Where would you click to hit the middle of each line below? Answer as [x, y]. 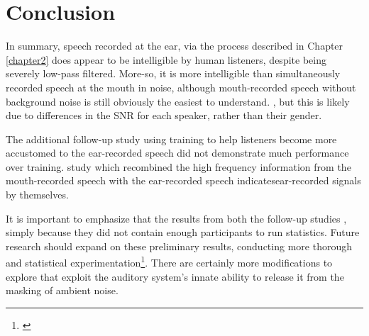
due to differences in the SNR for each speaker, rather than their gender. [164, 115]
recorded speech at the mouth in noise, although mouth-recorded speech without [181, 87]
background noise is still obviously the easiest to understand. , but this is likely [178, 101]
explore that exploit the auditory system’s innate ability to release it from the [175, 276]
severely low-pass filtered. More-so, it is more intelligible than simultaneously [173, 73]
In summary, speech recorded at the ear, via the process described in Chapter [175, 46]
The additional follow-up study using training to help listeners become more [171, 139]
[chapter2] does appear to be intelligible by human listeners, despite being [166, 59]
